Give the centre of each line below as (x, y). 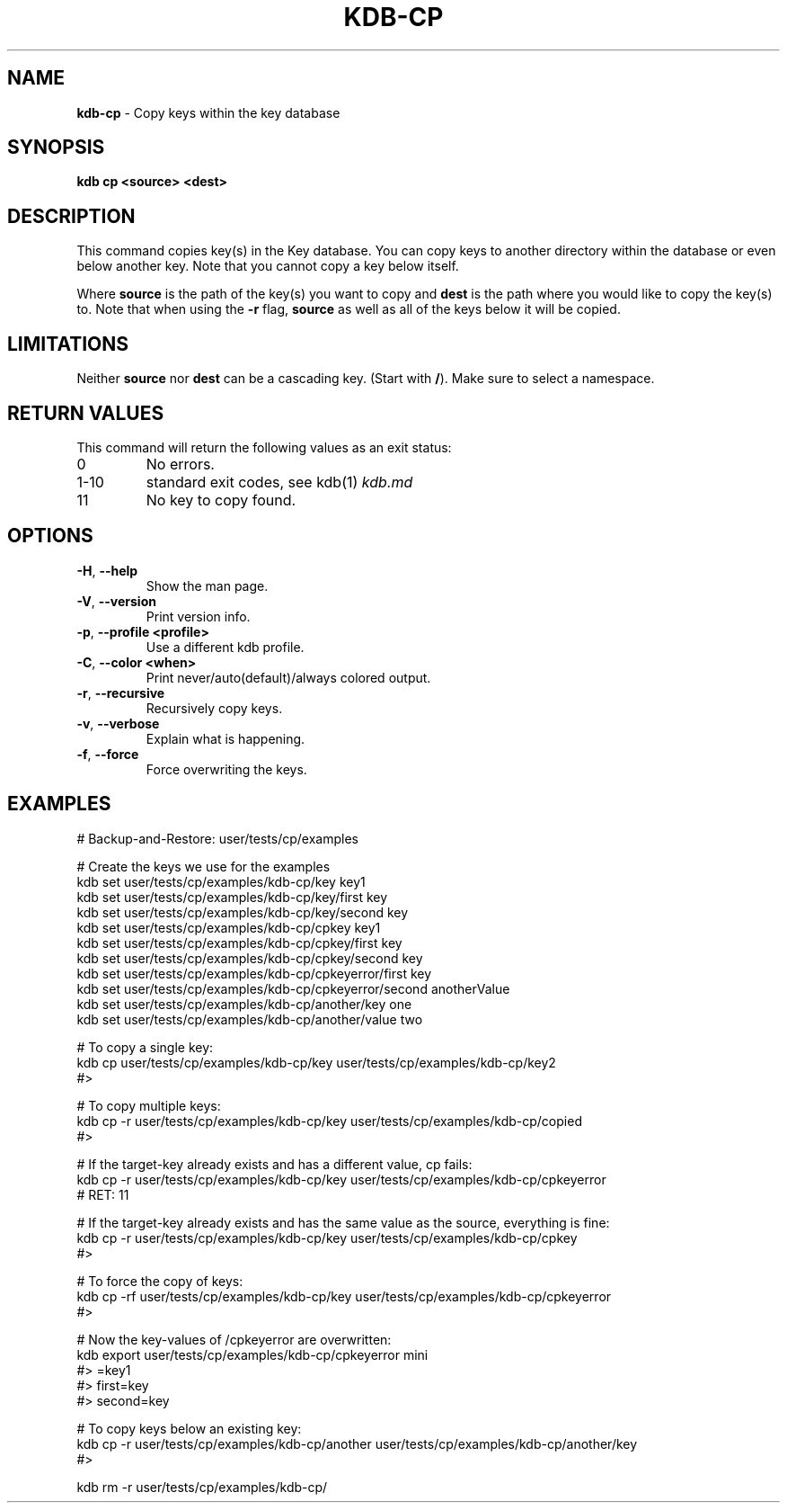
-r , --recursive (121, 692)
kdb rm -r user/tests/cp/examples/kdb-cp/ (202, 1487)
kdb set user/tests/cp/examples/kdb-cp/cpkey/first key (239, 943)
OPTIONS (50, 536)
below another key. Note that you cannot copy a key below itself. (268, 266)
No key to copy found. (221, 500)
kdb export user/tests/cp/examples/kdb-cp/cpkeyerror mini (252, 1354)
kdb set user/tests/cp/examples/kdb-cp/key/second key (243, 912)
